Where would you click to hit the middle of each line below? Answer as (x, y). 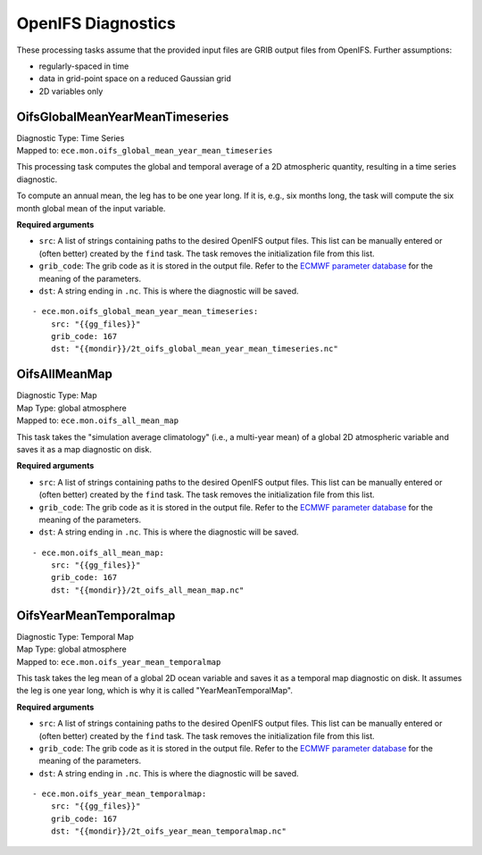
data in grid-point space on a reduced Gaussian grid (135, 79)
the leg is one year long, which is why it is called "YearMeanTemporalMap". (155, 691)
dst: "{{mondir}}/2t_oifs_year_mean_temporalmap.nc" (169, 831)
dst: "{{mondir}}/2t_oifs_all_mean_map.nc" (147, 590)
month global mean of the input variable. (91, 208)
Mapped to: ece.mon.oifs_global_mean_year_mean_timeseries (145, 151)
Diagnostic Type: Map (57, 395)
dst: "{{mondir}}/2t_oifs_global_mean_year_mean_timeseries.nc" (194, 349)
